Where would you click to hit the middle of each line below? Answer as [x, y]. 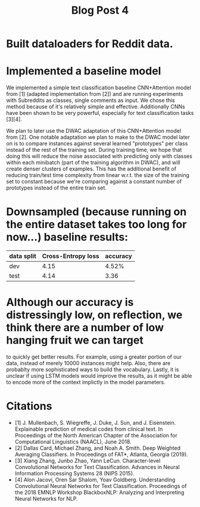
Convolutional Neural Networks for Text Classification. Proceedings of [101, 486]
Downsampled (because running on [96, 212]
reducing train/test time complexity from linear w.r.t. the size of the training [98, 175]
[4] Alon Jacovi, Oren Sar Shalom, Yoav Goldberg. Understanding [95, 480]
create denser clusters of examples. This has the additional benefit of [91, 169]
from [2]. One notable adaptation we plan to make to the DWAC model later [98, 137]
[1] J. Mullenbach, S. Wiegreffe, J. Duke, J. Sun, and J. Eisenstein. [95, 422]
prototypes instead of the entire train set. [57, 188]
